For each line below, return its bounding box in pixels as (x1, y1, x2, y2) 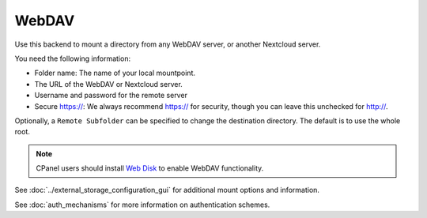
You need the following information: (14, 54, 130, 63)
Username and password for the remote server (34, 91, 187, 100)
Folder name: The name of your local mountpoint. (34, 68, 196, 78)
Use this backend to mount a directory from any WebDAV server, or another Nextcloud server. (14, 39, 321, 49)
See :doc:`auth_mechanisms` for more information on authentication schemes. (14, 200, 270, 209)
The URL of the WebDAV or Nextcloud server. (34, 79, 183, 88)
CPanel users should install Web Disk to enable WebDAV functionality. (36, 163, 264, 173)
